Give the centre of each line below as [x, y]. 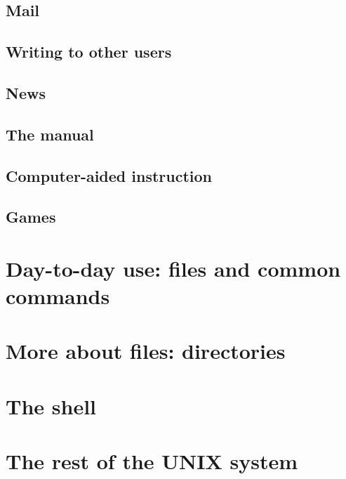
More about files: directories [146, 351]
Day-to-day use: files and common [173, 268]
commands [58, 296]
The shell [51, 406]
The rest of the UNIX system [152, 461]
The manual [50, 134]
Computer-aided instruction [109, 175]
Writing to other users [89, 52]
